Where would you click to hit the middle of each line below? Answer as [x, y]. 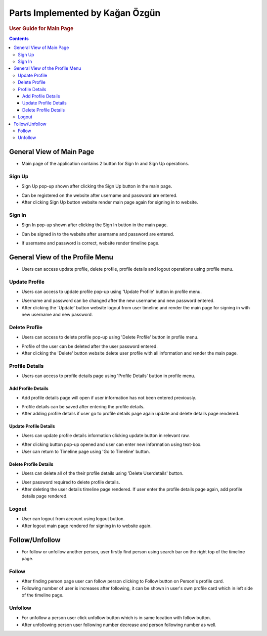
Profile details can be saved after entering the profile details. [83, 407]
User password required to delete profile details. [71, 482]
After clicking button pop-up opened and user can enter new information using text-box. [111, 444]
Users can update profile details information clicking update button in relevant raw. [106, 435]
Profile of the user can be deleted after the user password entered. [89, 346]
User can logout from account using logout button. [73, 519]
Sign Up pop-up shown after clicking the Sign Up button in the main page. [97, 186]
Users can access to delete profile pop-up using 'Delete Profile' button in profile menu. [110, 337]
